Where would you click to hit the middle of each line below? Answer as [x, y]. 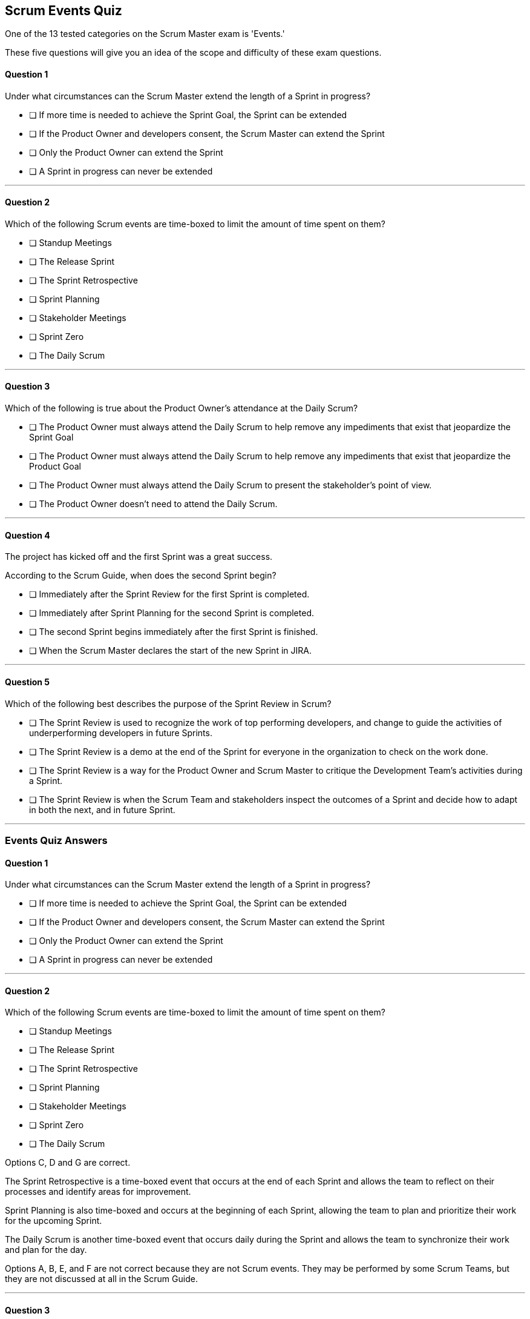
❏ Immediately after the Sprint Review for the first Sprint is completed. [169, 594]
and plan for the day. [46, 1250]
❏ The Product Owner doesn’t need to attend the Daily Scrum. [153, 504]
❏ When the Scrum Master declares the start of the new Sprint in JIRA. [170, 651]
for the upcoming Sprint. [54, 1221]
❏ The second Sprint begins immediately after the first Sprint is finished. [174, 632]
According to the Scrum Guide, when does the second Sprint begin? [141, 576]
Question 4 [28, 535]
